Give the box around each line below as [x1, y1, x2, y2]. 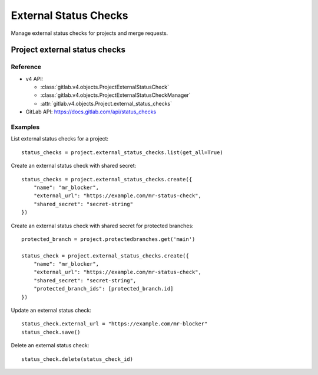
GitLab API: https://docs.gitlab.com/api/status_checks [25, 108, 156, 115]
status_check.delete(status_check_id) [21, 356, 134, 363]
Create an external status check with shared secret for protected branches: [11, 222, 194, 229]
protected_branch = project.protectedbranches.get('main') [21, 236, 196, 242]
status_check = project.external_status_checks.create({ [21, 252, 190, 259]
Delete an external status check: [11, 342, 90, 349]
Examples [11, 123, 40, 131]
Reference [11, 63, 41, 71]
